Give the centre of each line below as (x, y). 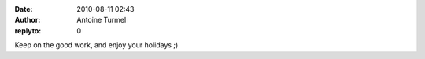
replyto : (28, 30)
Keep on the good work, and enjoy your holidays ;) (96, 45)
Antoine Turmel (102, 20)
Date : (24, 9)
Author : (28, 20)
